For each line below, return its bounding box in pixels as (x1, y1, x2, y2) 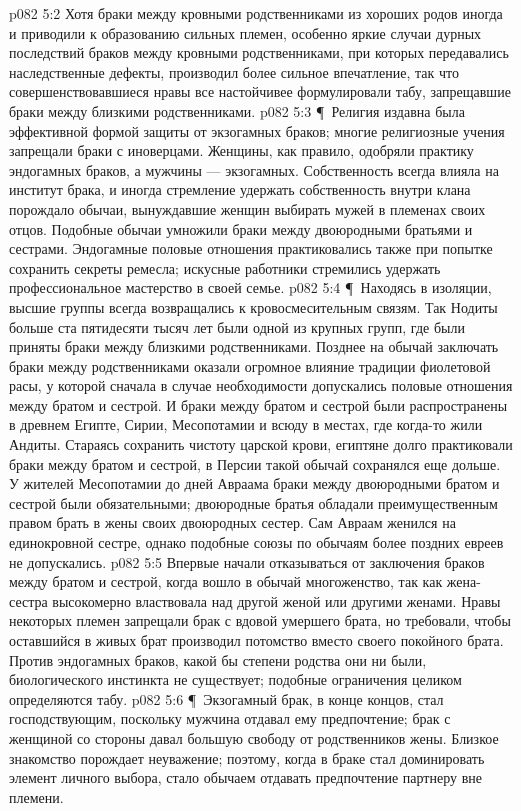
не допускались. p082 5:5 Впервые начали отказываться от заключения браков (9, 551, 485, 572)
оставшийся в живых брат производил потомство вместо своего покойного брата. (9, 630, 504, 650)
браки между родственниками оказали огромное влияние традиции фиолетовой (9, 355, 491, 376)
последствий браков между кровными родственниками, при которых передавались (9, 42, 509, 63)
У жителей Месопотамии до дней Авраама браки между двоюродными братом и (9, 473, 500, 494)
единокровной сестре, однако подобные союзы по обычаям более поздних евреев (9, 532, 504, 553)
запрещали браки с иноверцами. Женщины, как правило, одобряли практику (9, 140, 474, 161)
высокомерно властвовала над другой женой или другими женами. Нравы (52, 590, 501, 611)
